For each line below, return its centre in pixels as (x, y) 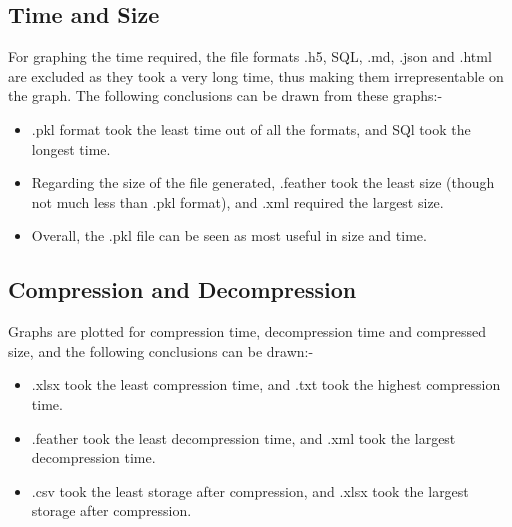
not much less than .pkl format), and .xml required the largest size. (237, 201)
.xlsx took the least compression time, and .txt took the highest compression (266, 384)
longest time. (71, 148)
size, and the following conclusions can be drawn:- (161, 350)
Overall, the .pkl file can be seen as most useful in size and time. (229, 235)
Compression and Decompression (182, 289)
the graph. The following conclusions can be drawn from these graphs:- (225, 95)
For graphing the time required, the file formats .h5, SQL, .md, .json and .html (250, 56)
